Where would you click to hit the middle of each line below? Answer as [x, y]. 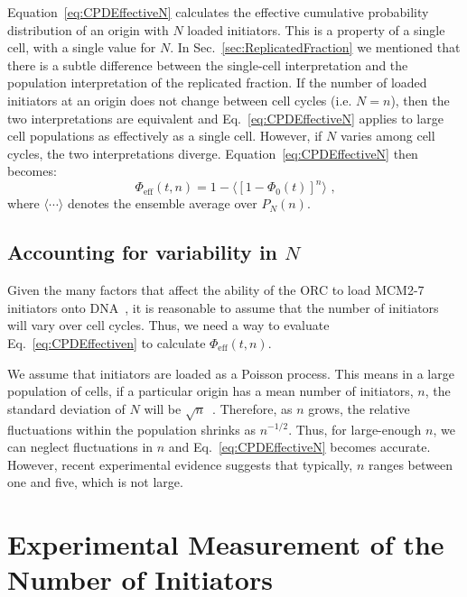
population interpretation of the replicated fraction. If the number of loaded [217, 83]
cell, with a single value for [82, 47]
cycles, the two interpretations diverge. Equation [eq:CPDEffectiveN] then [213, 153]
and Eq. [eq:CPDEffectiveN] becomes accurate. [299, 447]
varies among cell [388, 136]
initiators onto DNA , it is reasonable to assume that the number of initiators [223, 307]
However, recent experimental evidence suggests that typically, [180, 464]
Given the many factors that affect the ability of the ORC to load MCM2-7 [216, 290]
